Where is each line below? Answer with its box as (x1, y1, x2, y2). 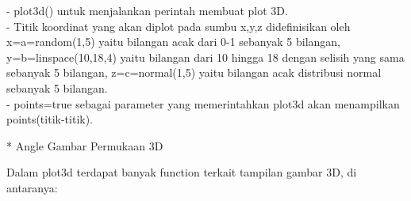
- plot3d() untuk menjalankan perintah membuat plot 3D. (6, 2, 288, 18)
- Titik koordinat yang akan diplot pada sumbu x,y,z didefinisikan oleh (6, 17, 351, 34)
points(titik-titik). (6, 111, 94, 127)
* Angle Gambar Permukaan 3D (6, 137, 163, 154)
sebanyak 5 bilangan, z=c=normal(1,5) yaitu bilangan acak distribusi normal (6, 64, 382, 81)
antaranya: (6, 179, 58, 195)
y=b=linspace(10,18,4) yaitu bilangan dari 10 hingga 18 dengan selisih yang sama (6, 48, 405, 65)
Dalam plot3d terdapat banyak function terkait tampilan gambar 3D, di (6, 164, 357, 180)
